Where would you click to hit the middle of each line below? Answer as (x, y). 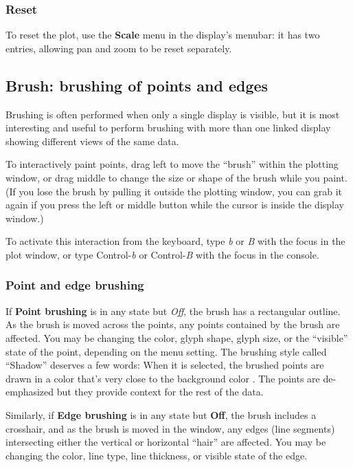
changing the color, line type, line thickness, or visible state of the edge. (157, 455)
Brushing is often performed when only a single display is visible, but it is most (173, 114)
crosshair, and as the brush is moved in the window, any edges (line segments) (170, 428)
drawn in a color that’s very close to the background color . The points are (163, 378)
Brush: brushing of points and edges (137, 85)
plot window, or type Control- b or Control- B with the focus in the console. (162, 254)
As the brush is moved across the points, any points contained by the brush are (173, 324)
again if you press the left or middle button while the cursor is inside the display (175, 205)
